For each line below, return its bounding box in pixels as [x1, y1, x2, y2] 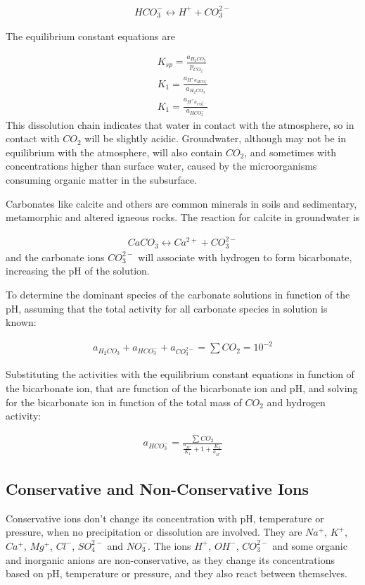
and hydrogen [267, 394, 326, 409]
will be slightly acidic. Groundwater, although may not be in [84, 131, 347, 146]
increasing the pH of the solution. [6, 263, 150, 278]
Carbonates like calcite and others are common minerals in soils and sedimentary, [6, 196, 357, 210]
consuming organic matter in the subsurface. [6, 172, 198, 187]
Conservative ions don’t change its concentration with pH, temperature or [6, 510, 324, 525]
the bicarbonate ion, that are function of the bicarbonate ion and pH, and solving [6, 380, 358, 395]
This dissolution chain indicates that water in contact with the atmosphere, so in [6, 117, 354, 132]
